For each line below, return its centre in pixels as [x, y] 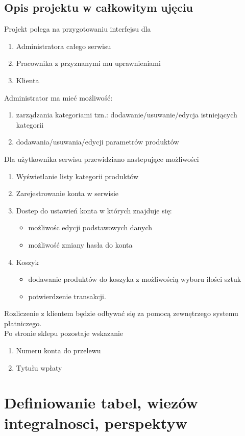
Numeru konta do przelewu [58, 350]
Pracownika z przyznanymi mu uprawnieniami [88, 63]
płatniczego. [23, 323]
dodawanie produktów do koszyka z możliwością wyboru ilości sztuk [135, 279]
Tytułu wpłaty [39, 367]
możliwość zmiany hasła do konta [80, 244]
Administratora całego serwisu [64, 46]
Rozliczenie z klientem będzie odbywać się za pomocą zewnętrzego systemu [121, 313]
